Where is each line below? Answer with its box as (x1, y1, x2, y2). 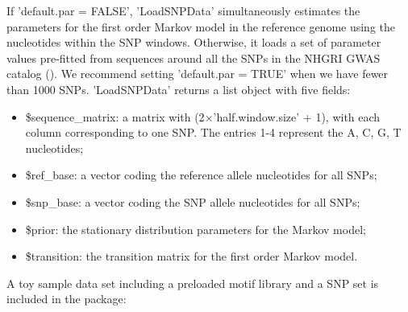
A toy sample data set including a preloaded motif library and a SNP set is (6, 274, 379, 291)
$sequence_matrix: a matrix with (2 (25, 108, 205, 125)
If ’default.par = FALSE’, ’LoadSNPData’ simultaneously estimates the (6, 2, 360, 18)
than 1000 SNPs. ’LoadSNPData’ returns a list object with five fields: (6, 80, 351, 97)
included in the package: (6, 290, 127, 307)
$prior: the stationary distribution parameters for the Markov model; (25, 220, 366, 237)
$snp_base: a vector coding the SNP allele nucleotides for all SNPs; (25, 193, 360, 210)
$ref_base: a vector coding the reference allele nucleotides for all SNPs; (25, 166, 377, 183)
